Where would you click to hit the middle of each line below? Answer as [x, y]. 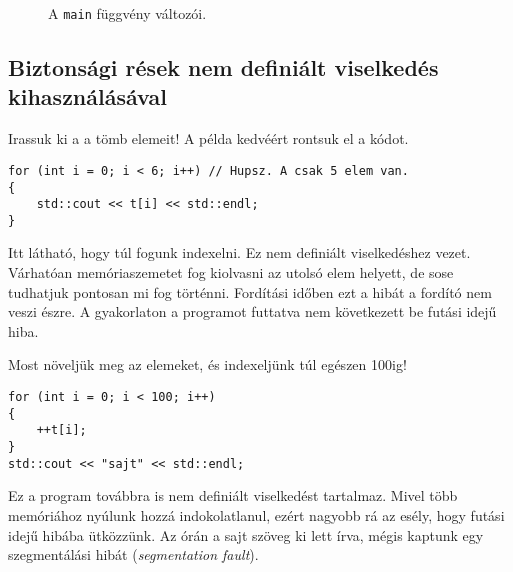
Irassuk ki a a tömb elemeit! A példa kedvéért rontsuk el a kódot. [208, 138]
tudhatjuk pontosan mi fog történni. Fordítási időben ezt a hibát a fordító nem [250, 291]
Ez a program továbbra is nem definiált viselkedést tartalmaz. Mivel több [233, 495]
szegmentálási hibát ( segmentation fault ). [133, 554]
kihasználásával [87, 96]
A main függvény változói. [127, 13]
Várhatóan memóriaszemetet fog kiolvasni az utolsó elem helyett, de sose [231, 272]
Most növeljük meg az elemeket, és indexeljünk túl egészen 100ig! [207, 364]
